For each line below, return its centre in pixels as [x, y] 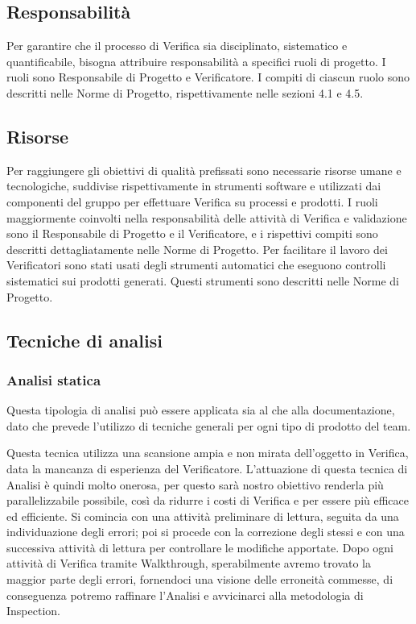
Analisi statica [54, 379]
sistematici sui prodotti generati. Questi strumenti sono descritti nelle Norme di [203, 280]
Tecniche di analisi [84, 340]
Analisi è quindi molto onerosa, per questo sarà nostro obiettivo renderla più [195, 484]
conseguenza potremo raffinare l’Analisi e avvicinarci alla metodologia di [185, 595]
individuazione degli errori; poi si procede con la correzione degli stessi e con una [206, 532]
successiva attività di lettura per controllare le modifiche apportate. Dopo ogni [200, 547]
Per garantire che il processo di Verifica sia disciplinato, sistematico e [177, 46]
